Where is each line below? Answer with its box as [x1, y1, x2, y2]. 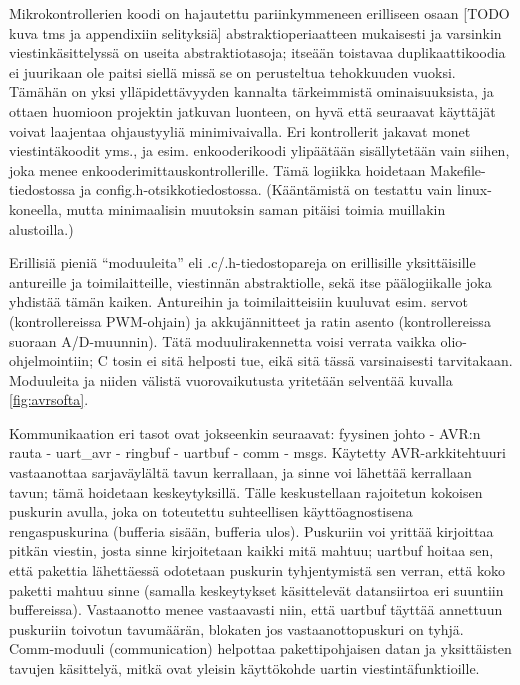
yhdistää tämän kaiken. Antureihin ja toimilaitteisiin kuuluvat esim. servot [9, 291, 468, 312]
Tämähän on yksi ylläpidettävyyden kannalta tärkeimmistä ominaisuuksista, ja [9, 81, 494, 102]
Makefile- [430, 159, 486, 180]
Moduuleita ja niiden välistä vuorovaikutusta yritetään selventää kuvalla [9, 369, 453, 390]
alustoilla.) [9, 218, 74, 239]
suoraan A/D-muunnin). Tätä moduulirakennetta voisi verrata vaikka [9, 330, 436, 351]
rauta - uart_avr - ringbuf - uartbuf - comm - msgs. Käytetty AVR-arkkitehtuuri [9, 442, 506, 463]
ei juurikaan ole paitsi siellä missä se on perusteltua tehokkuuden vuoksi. [9, 61, 456, 82]
